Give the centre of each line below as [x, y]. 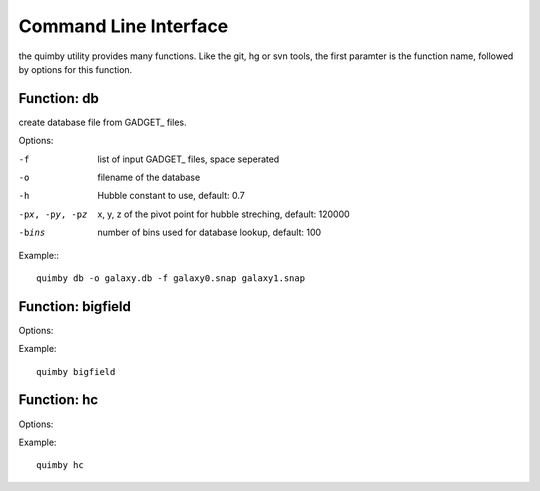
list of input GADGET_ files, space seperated [188, 159]
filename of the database [149, 177]
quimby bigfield [76, 371]
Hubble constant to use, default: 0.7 [171, 196]
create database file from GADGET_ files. [102, 122]
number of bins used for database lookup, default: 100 [209, 232]
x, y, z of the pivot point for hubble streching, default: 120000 [223, 214]
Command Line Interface [123, 26]
